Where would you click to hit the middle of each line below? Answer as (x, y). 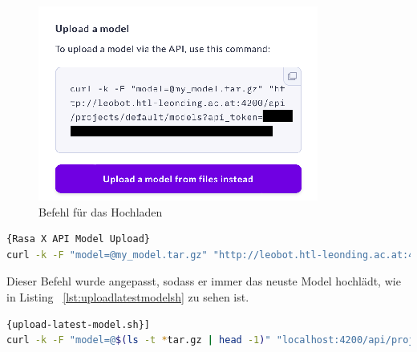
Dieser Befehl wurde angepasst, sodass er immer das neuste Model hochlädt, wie (204, 281)
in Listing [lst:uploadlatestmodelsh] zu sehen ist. (128, 296)
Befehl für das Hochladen (101, 211)
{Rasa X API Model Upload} (78, 239)
